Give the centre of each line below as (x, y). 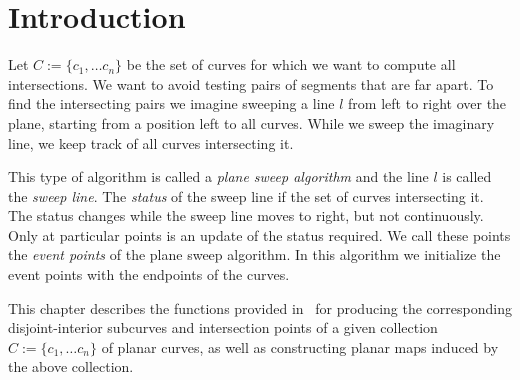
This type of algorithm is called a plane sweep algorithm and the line (218, 176)
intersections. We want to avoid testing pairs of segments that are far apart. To (251, 83)
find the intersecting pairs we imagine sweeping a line (171, 103)
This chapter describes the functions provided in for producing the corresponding (260, 307)
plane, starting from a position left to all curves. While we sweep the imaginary (251, 122)
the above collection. (71, 366)
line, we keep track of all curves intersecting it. (151, 142)
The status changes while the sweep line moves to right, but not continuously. (246, 215)
